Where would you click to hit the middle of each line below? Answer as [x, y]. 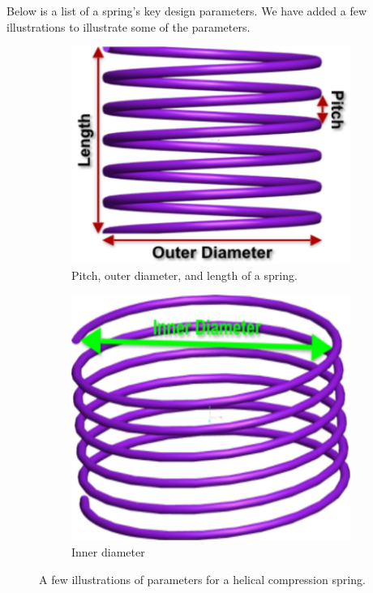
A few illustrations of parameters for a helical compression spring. [202, 579]
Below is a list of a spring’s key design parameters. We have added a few [187, 11]
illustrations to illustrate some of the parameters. [129, 26]
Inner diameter [108, 552]
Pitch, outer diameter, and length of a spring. [184, 275]
